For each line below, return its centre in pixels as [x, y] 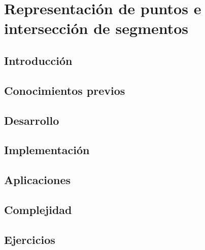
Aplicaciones [38, 180]
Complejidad [38, 209]
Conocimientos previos [65, 90]
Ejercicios [30, 239]
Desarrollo [32, 120]
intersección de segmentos [96, 28]
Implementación [47, 150]
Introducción [38, 60]
